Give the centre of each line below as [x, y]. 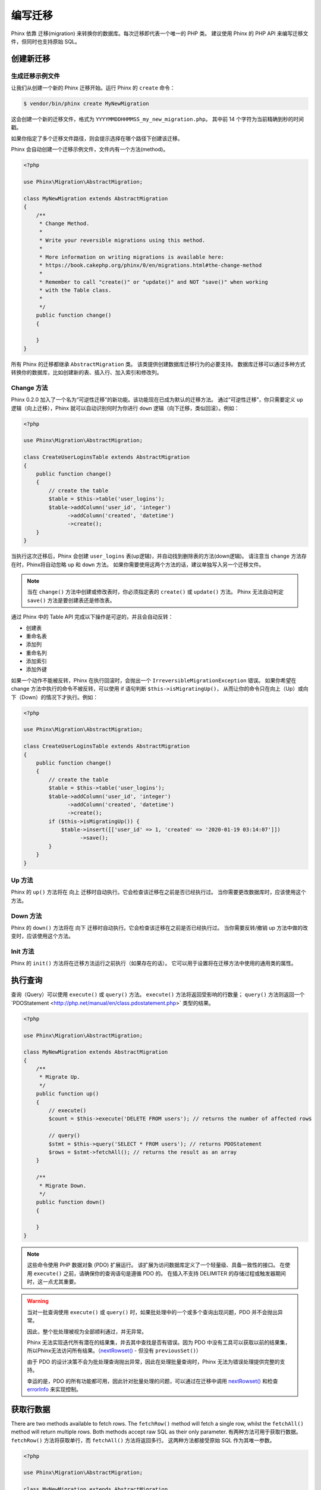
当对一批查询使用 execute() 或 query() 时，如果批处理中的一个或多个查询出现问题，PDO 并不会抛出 [152, 1312]
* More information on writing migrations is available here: [132, 257]
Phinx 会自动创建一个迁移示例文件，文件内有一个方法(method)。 [90, 150]
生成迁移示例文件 [35, 76]
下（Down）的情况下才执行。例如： [54, 697]
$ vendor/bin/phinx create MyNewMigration [86, 104]
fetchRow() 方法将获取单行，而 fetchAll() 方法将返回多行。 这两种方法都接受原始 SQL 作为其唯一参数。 [143, 1440]
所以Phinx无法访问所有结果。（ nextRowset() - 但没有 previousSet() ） [114, 1351]
